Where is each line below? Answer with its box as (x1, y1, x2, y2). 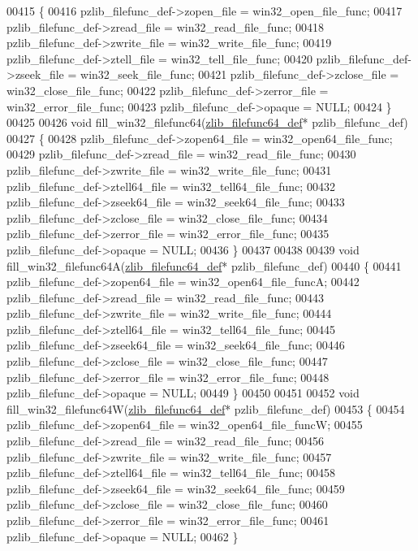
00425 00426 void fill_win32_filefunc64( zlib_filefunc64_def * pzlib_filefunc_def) (6, 114, 408, 131)
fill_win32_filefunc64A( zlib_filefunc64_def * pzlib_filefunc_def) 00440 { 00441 (6, 257, 402, 274)
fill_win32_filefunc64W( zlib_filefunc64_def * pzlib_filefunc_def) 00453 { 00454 (6, 400, 405, 417)
